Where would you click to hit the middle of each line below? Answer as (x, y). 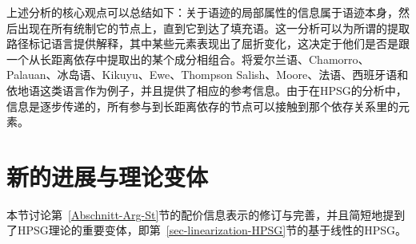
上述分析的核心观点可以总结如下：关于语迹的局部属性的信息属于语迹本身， (202, 12)
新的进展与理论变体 (108, 176)
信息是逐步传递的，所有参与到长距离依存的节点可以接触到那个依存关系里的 (202, 106)
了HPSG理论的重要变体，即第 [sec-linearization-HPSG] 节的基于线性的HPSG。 (206, 230)
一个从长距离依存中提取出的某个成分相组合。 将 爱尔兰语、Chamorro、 (188, 59)
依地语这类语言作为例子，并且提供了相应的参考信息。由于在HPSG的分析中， (207, 90)
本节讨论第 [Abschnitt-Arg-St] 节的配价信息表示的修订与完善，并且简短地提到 (206, 214)
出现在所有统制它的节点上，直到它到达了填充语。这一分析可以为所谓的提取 (213, 28)
